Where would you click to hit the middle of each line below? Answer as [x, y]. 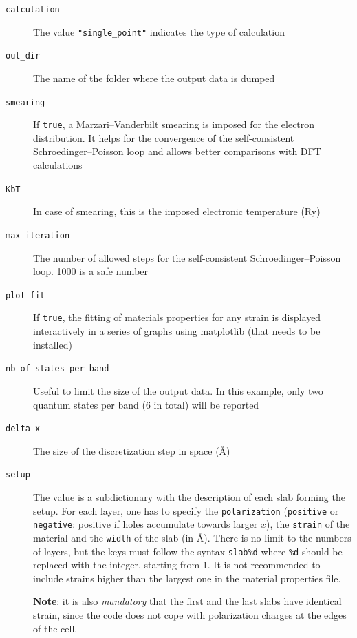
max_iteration [38, 235]
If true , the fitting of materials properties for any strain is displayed [177, 317]
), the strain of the [308, 524]
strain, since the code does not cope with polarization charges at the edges [190, 615]
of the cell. [55, 628]
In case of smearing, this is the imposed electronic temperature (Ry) [177, 211]
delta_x [23, 429]
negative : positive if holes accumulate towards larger [145, 524]
